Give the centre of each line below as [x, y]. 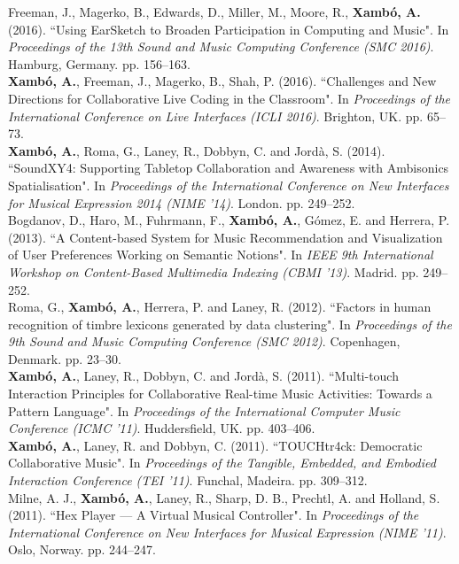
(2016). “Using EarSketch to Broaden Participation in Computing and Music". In [229, 29]
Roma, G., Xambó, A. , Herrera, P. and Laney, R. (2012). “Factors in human [220, 307]
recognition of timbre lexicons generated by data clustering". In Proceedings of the [230, 324]
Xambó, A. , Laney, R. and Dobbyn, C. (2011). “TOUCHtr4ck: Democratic [215, 445]
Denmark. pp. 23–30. [65, 358]
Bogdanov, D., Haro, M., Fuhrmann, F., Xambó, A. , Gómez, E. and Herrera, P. [229, 220]
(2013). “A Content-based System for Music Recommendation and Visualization [226, 237]
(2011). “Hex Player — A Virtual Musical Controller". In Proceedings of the [214, 515]
